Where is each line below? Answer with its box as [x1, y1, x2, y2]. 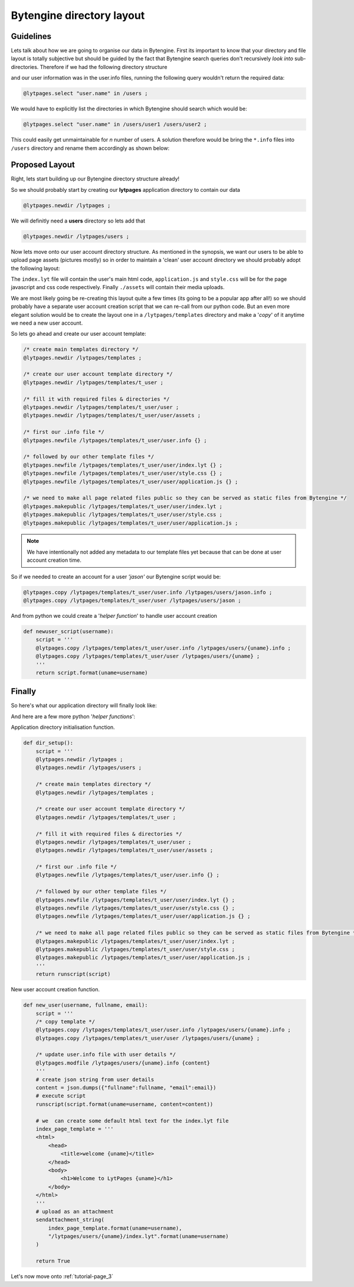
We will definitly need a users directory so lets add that [11, 217, 146, 224]
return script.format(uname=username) [35, 669, 148, 676]
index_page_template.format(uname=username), [48, 1224, 182, 1232]
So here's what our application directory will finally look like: [11, 702, 157, 709]
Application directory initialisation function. [11, 723, 115, 731]
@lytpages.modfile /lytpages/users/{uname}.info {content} [35, 1059, 211, 1066]
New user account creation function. [11, 986, 100, 993]
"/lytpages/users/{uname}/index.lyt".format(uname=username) [48, 1233, 229, 1240]
